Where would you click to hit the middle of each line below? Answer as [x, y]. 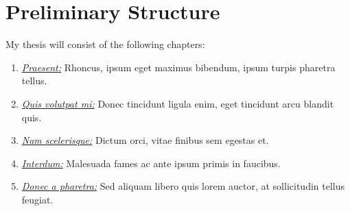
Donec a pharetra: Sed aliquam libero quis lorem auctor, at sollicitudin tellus [183, 186]
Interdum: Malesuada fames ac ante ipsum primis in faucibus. [151, 163]
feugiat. [37, 199]
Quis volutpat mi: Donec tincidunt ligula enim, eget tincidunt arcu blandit [178, 103]
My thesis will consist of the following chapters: [105, 44]
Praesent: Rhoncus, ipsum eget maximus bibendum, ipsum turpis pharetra [178, 67]
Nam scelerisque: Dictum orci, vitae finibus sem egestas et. [145, 140]
